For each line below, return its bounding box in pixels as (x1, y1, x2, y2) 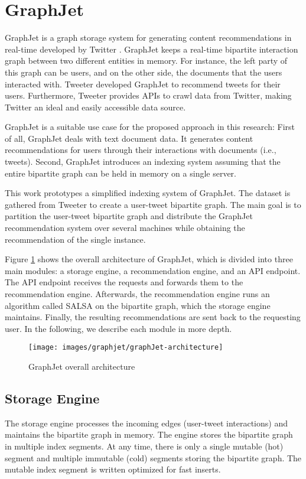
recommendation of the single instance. (5, 233, 146, 245)
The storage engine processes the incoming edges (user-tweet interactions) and (5, 416, 288, 429)
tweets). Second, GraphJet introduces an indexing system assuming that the (5, 155, 281, 168)
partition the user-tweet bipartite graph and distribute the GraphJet (5, 210, 253, 222)
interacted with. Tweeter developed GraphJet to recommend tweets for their (5, 77, 281, 90)
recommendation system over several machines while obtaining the (5, 221, 245, 234)
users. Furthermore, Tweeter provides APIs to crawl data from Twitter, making (5, 89, 292, 102)
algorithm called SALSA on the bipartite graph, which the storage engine (5, 299, 271, 311)
